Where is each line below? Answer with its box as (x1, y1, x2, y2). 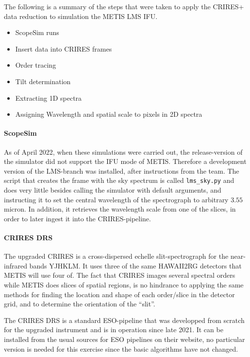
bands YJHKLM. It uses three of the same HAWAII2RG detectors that (29, 260, 242, 270)
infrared (4, 260, 27, 270)
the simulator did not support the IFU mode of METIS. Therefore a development (4, 156, 247, 166)
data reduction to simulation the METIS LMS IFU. (4, 11, 158, 21)
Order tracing (15, 60, 56, 70)
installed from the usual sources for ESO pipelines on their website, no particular (4, 334, 245, 344)
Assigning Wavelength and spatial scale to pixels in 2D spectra (15, 109, 202, 119)
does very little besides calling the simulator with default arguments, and (4, 184, 221, 195)
